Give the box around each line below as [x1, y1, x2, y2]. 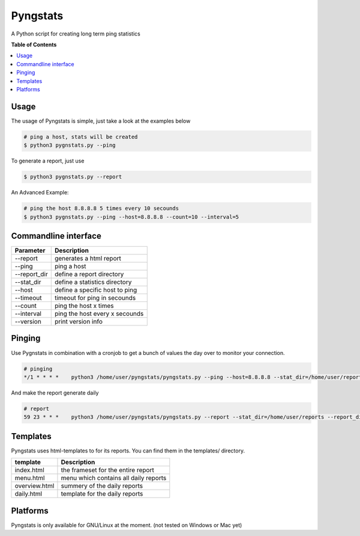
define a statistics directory [54, 278, 132, 286]
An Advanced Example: [11, 189, 69, 196]
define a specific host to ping [54, 286, 137, 294]
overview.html [14, 482, 55, 490]
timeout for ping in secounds [54, 294, 136, 302]
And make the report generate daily [11, 389, 99, 396]
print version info [54, 318, 103, 325]
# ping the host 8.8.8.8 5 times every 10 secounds [23, 205, 179, 212]
